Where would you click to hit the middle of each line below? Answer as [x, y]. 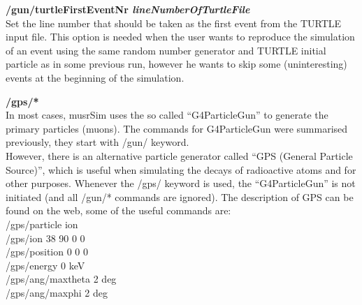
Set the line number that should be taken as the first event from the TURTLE [174, 23]
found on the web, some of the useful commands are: [118, 210]
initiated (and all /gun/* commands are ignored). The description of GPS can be [180, 196]
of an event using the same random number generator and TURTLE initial [166, 50]
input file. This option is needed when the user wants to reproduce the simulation [180, 37]
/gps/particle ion [42, 224]
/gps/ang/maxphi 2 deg [57, 292]
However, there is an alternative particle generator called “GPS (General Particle [179, 155]
